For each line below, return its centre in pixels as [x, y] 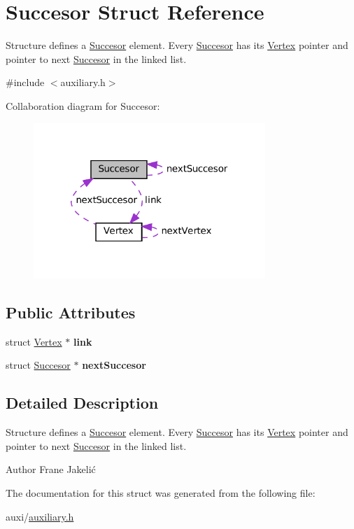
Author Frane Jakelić [51, 469]
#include [25, 82]
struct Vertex [34, 341]
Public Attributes [71, 312]
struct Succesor [38, 365]
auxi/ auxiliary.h [40, 516]
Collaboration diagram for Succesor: [83, 105]
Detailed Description [82, 403]
